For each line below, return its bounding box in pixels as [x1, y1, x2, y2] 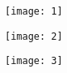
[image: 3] [5, 55, 63, 67]
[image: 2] [5, 30, 63, 42]
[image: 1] [5, 6, 63, 17]
